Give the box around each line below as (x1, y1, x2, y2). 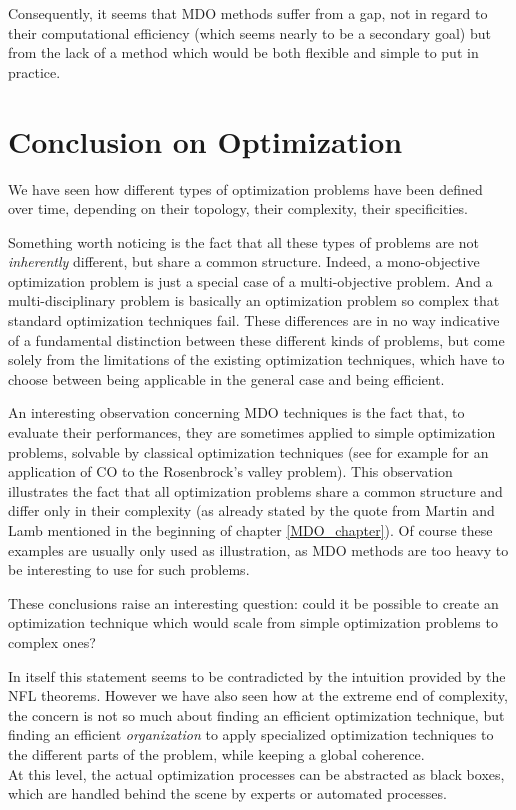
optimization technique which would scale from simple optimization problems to (8, 612, 498, 633)
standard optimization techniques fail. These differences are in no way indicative (8, 310, 500, 331)
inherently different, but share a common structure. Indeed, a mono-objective (8, 251, 480, 272)
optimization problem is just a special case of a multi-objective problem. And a (8, 270, 493, 291)
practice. (8, 61, 61, 82)
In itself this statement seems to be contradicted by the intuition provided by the (8, 665, 506, 686)
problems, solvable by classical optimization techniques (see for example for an (8, 441, 489, 462)
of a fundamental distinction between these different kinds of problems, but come (8, 329, 505, 350)
